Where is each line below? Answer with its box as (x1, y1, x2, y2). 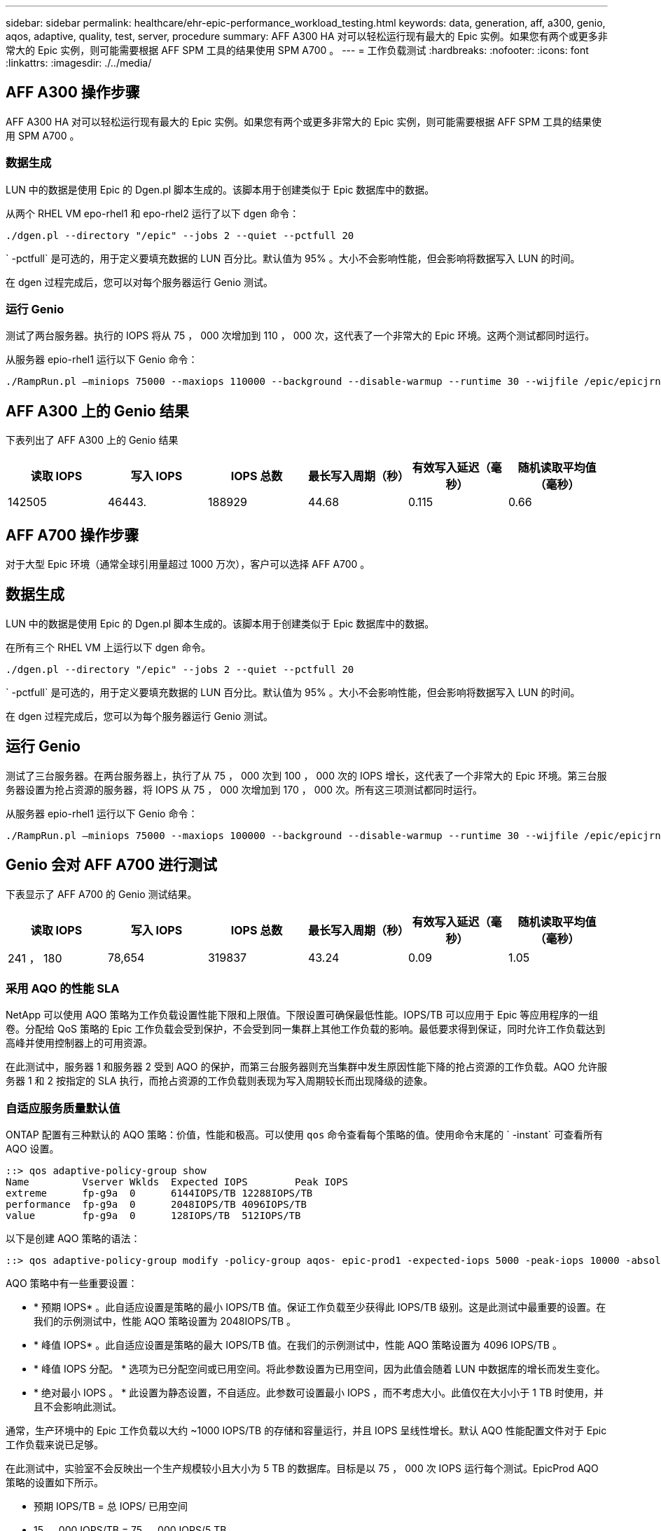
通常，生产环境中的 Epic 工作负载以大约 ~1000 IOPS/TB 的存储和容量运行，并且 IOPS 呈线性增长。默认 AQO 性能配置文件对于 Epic (6, 1424, 607, 1437)
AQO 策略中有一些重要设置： (6, 1277, 138, 1290)
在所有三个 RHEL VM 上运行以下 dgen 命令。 (6, 641, 211, 653)
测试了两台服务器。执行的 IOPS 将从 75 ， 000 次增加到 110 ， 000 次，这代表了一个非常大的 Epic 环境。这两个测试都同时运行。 (6, 329, 595, 342)
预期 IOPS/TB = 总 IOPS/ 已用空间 (34, 1500, 188, 1513)
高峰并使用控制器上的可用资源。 (6, 1037, 153, 1049)
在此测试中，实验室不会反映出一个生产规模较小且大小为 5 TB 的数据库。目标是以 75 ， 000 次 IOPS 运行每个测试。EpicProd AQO (6, 1462, 599, 1475)
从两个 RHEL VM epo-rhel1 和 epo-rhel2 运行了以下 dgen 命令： (6, 207, 300, 219)
